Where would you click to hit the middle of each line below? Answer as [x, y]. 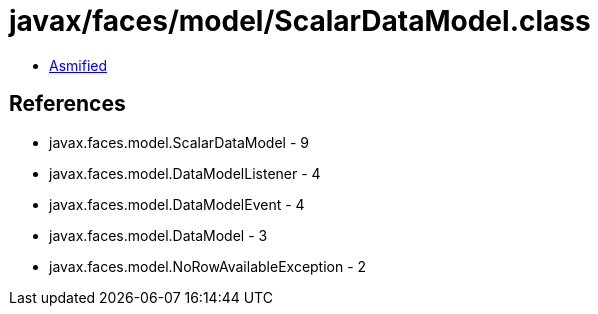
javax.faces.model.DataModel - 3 [158, 235]
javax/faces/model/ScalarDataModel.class [300, 21]
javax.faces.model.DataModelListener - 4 [185, 173]
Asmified [78, 65]
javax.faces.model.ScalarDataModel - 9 [179, 142]
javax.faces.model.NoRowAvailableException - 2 [208, 266]
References [67, 104]
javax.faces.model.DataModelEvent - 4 [177, 204]
